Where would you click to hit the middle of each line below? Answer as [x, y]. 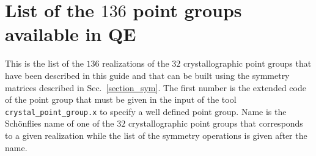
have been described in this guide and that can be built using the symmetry [147, 75]
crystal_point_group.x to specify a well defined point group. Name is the [146, 111]
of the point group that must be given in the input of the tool [121, 99]
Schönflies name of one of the [60, 123]
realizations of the [136, 63]
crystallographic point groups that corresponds [215, 123]
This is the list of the [44, 63]
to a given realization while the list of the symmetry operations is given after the [156, 135]
